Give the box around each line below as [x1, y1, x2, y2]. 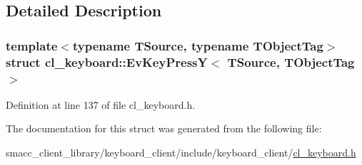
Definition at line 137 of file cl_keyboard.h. [6, 97, 196, 112]
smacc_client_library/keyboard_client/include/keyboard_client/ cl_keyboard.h [6, 145, 356, 160]
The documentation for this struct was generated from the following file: [6, 121, 322, 136]
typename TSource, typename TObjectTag [72, 36, 323, 54]
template [6, 36, 58, 54]
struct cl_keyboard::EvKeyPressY [6, 53, 208, 70]
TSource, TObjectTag [227, 53, 355, 70]
